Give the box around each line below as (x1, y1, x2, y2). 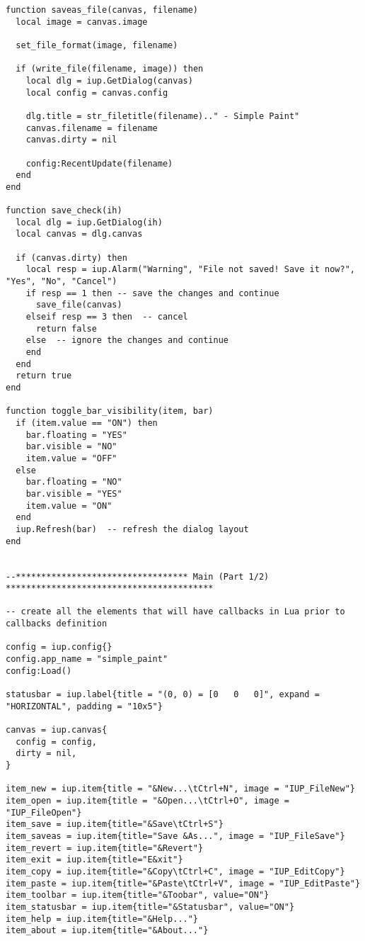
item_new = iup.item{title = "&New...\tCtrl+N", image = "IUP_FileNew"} (6, 784, 355, 794)
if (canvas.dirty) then (16, 252, 127, 263)
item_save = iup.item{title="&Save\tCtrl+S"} (6, 819, 224, 830)
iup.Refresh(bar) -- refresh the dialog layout (16, 524, 249, 534)
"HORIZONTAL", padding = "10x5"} (6, 701, 163, 711)
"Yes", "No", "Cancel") (6, 276, 117, 287)
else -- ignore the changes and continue (25, 335, 228, 346)
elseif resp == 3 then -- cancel (25, 312, 188, 322)
